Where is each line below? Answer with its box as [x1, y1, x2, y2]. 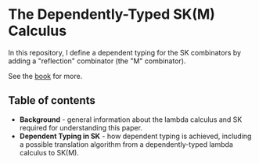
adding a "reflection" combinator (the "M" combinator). [8, 56, 186, 66]
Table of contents [8, 94, 95, 107]
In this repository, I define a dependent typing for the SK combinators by [8, 48, 241, 57]
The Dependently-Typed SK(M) [8, 5, 215, 23]
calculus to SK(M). [19, 148, 80, 157]
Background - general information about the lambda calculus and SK [19, 115, 243, 124]
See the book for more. [8, 71, 83, 80]
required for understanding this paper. [19, 123, 143, 132]
